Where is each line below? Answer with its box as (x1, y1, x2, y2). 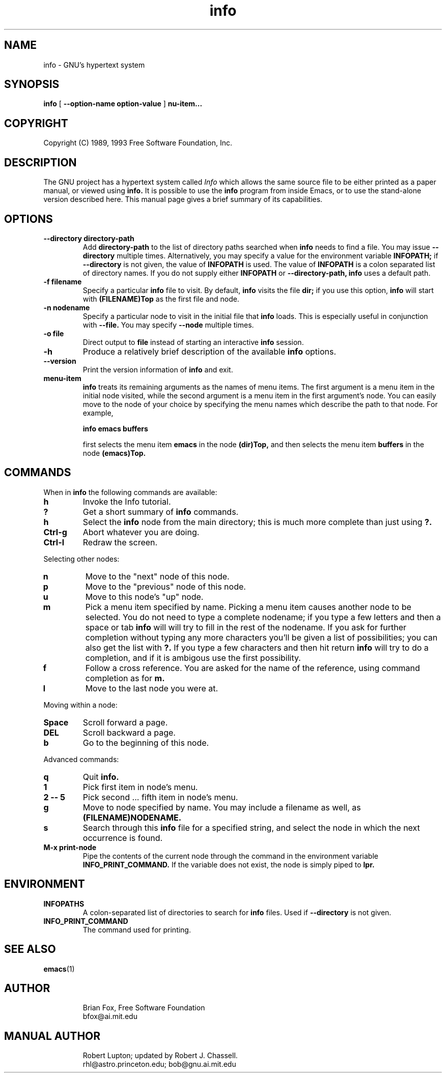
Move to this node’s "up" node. (85, 591, 204, 602)
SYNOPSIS (4, 78, 60, 91)
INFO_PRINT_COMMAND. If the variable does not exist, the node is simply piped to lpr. (82, 860, 375, 869)
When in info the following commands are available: (43, 487, 217, 497)
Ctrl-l (43, 537, 65, 547)
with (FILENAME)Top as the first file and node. (82, 294, 239, 303)
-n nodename (43, 303, 90, 312)
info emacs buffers (82, 424, 148, 433)
